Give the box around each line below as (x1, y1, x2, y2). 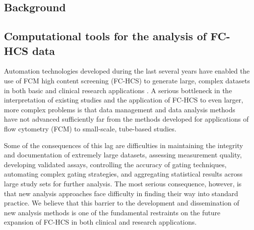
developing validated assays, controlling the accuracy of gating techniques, (4, 159, 227, 169)
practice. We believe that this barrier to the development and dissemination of (4, 198, 239, 208)
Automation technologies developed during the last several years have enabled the (4, 66, 250, 76)
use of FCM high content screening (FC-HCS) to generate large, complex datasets (4, 75, 250, 85)
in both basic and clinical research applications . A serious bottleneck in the (4, 85, 232, 95)
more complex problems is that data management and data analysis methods (4, 104, 235, 114)
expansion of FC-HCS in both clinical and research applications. (4, 217, 197, 227)
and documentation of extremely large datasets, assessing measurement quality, (4, 150, 242, 160)
